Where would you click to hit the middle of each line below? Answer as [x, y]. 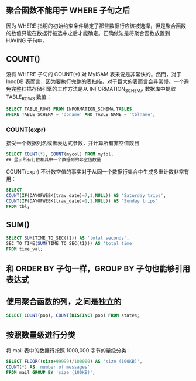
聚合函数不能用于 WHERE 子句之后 [68, 11]
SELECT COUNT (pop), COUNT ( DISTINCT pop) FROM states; [73, 315]
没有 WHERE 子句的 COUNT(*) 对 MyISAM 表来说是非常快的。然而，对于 [94, 74]
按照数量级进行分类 [41, 335]
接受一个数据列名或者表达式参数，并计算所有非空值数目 [73, 143]
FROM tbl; [18, 206]
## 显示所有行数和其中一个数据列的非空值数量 [54, 160]
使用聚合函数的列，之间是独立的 [64, 302]
